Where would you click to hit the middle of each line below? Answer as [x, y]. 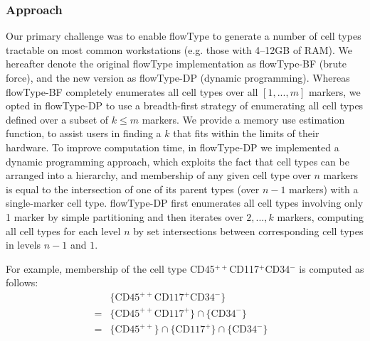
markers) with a [324, 189]
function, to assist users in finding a [84, 133]
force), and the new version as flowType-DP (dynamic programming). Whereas [178, 77]
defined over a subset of [57, 119]
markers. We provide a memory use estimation [243, 119]
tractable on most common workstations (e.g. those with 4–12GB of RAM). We [179, 49]
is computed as [332, 268]
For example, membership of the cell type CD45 [110, 268]
